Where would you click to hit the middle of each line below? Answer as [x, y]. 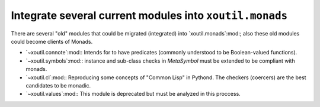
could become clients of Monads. [52, 41]
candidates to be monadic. [58, 85]
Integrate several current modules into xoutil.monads [149, 15]
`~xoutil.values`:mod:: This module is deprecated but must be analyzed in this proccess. [133, 94]
